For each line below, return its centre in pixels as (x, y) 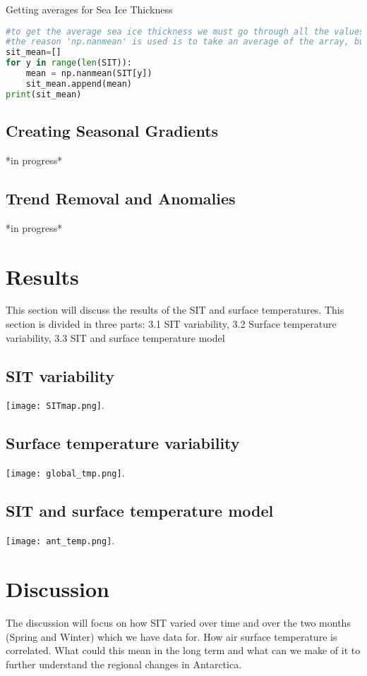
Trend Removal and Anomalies (121, 198)
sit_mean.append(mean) (79, 84)
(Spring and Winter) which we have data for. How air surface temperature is (172, 636)
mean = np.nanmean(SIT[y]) (89, 74)
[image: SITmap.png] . (55, 405)
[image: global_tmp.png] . (65, 473)
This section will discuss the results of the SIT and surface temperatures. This (175, 310)
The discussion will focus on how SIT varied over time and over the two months (178, 622)
